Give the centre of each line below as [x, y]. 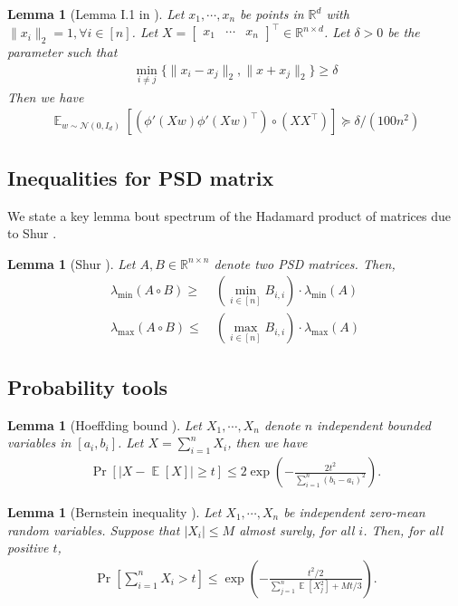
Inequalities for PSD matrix [141, 177]
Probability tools [88, 386]
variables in [39, 442]
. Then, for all [403, 529]
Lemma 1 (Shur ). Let [72, 263]
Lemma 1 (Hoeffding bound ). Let [105, 424]
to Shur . [32, 233]
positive [28, 548]
